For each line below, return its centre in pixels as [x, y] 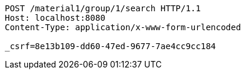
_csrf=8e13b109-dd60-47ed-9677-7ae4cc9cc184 [111, 46]
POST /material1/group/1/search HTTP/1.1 [103, 8]
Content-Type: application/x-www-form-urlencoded [123, 27]
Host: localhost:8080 [55, 18]
